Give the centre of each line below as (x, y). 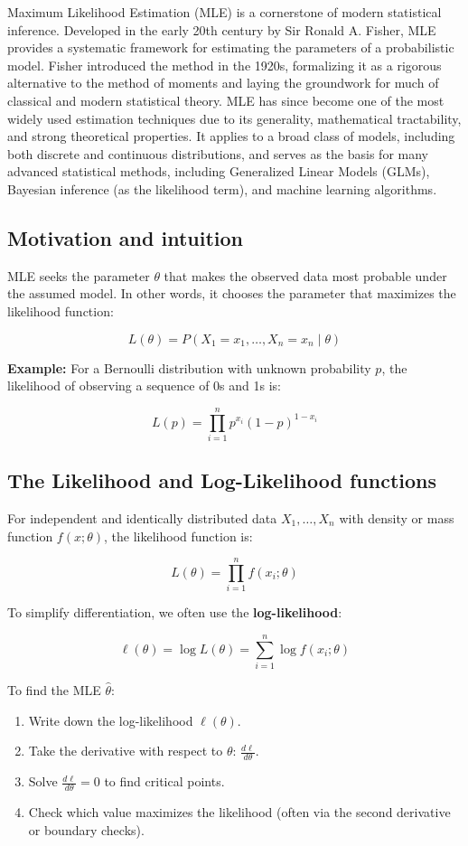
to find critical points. (164, 781)
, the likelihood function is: (178, 536)
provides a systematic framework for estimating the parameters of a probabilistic (231, 47)
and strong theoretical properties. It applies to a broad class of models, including (231, 136)
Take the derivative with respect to (126, 751)
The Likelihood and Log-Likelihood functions (222, 480)
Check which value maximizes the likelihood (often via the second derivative (239, 811)
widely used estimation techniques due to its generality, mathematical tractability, (234, 118)
